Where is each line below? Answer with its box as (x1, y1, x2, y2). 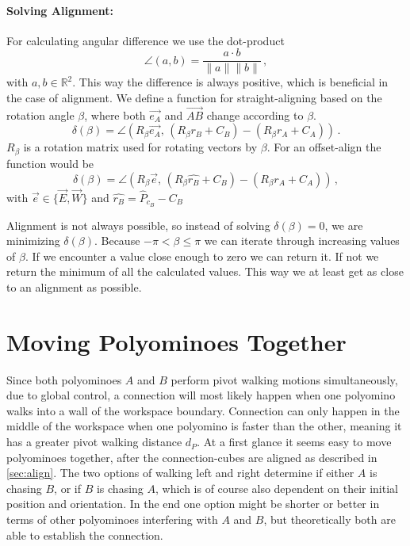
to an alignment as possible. (6, 278, 142, 295)
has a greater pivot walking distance (6, 433, 182, 450)
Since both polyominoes (6, 371, 122, 388)
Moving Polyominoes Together (6, 325, 347, 357)
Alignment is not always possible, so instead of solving (6, 216, 270, 233)
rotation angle (6, 106, 75, 123)
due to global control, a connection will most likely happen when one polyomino (6, 387, 396, 403)
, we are (324, 216, 363, 233)
